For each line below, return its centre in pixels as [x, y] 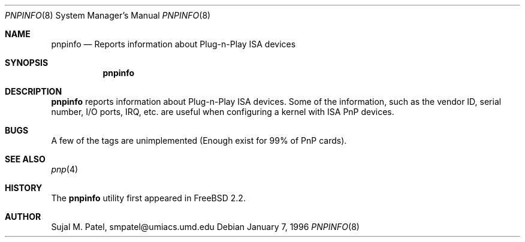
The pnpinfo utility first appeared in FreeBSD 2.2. [148, 198]
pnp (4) [65, 169]
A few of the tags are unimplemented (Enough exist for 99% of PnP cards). [199, 140]
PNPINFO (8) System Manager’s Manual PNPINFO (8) [108, 15]
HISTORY [24, 188]
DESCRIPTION [34, 91]
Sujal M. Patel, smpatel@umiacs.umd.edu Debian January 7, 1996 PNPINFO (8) [205, 227]
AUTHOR [23, 217]
